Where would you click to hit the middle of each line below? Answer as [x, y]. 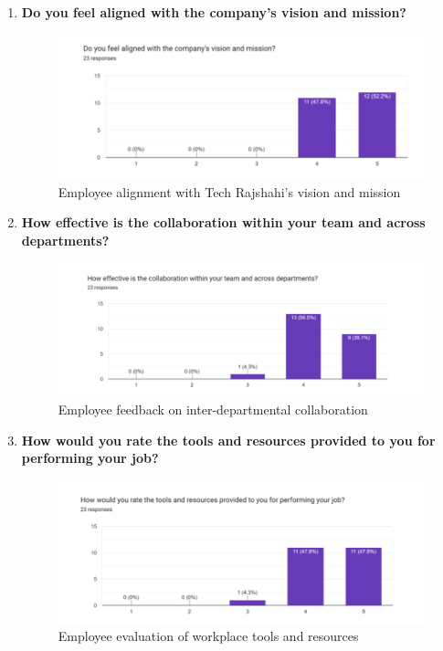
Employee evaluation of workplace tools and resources [208, 636]
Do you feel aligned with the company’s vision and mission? [214, 12]
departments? [65, 240]
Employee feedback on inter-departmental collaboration [213, 409]
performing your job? [90, 458]
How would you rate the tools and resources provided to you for [228, 440]
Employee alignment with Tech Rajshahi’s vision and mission [229, 191]
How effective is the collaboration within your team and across [223, 222]
